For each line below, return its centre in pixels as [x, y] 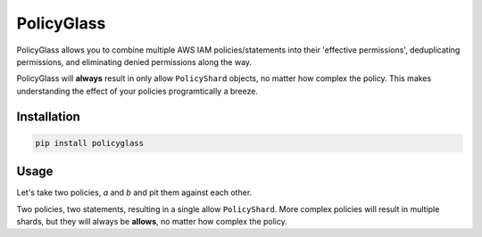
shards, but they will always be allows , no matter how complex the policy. [152, 221]
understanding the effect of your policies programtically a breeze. [137, 91]
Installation [48, 116]
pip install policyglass [90, 143]
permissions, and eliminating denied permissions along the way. [134, 61]
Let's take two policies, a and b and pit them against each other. [134, 192]
